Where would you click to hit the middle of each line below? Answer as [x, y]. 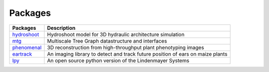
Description [61, 28]
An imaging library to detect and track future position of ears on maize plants [137, 54]
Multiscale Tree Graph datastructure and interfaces [107, 41]
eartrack [22, 54]
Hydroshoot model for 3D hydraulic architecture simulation [116, 34]
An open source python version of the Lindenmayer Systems [118, 61]
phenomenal [27, 47]
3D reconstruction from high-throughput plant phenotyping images [126, 47]
